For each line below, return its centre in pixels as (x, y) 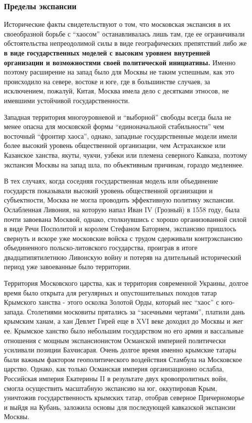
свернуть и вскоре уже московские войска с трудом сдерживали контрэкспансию (123, 238)
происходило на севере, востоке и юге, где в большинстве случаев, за (107, 81)
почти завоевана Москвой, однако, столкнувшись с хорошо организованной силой (125, 219)
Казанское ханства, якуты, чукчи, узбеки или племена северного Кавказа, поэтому (126, 155)
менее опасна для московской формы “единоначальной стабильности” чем (114, 126)
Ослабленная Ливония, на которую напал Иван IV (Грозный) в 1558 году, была (122, 209)
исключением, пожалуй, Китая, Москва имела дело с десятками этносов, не (117, 91)
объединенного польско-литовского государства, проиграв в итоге (101, 248)
